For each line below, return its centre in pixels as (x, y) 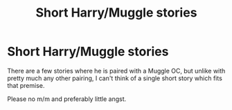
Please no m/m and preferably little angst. (67, 99)
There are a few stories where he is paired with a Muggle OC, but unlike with (116, 71)
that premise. (26, 85)
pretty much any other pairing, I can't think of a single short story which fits (115, 78)
